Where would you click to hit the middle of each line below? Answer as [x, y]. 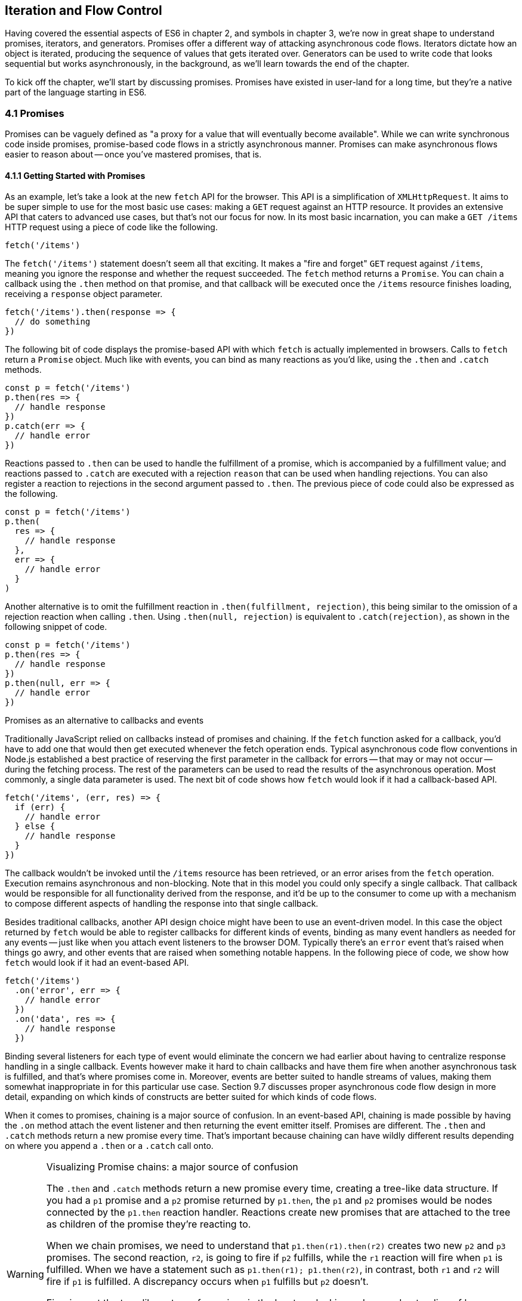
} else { [35, 826]
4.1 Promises [35, 113]
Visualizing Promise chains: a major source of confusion [172, 1167]
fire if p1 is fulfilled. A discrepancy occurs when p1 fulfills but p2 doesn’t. [207, 1282]
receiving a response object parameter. [84, 294]
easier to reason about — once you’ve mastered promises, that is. [133, 154]
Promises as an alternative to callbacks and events [104, 721]
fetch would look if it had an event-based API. [97, 963]
